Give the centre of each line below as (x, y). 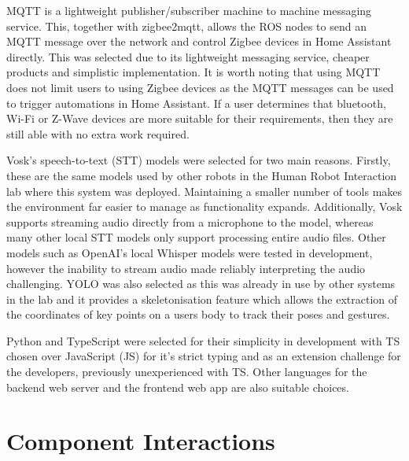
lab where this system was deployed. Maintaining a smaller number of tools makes (204, 191)
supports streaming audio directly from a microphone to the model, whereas (190, 221)
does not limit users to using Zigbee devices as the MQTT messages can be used (200, 87)
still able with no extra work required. (98, 133)
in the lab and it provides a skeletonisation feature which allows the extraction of (202, 299)
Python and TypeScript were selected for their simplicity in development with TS (203, 340)
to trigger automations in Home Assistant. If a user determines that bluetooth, (196, 103)
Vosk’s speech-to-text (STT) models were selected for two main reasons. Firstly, (199, 160)
